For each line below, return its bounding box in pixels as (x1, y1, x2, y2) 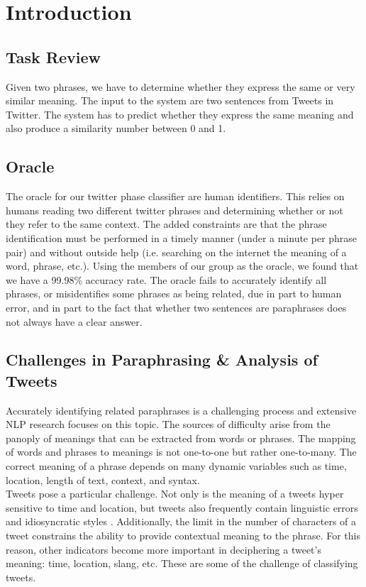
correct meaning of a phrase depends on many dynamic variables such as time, (6, 459, 347, 473)
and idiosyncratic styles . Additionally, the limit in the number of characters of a (6, 514, 357, 529)
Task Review (6, 45, 101, 67)
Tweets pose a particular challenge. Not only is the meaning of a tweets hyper (6, 486, 344, 501)
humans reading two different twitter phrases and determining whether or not (6, 202, 343, 217)
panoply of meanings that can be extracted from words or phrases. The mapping (6, 430, 356, 445)
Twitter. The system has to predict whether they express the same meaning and (6, 106, 354, 121)
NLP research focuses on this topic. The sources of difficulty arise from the (6, 417, 331, 432)
